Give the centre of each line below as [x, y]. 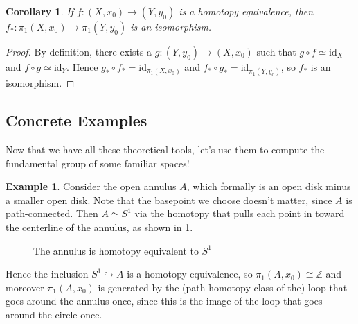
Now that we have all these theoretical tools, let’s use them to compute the [165, 149]
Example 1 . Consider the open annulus [91, 186]
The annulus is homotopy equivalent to [116, 250]
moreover [25, 287]
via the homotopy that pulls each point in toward [240, 213]
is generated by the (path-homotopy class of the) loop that [223, 287]
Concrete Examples [77, 120]
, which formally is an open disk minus [269, 186]
